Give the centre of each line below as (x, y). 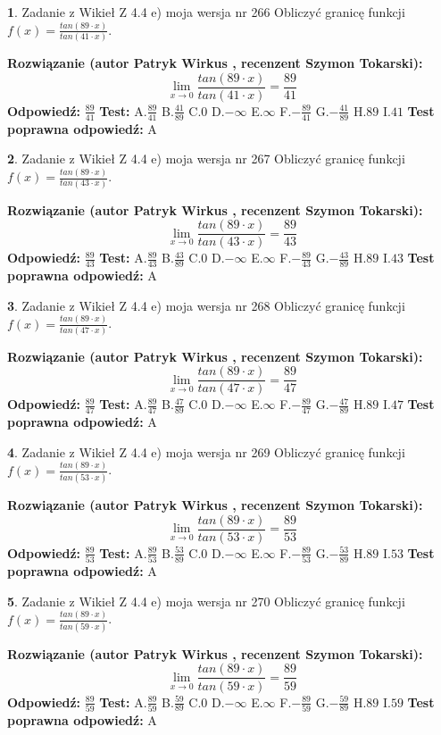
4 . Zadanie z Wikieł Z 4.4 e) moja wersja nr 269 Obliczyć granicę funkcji (206, 451)
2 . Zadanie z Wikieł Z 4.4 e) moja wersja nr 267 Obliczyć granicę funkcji (206, 159)
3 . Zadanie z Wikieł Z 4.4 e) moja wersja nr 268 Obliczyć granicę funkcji (206, 305)
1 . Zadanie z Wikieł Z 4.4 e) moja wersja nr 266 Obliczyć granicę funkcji (206, 12)
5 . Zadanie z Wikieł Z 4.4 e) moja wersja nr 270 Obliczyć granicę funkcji (206, 601)
